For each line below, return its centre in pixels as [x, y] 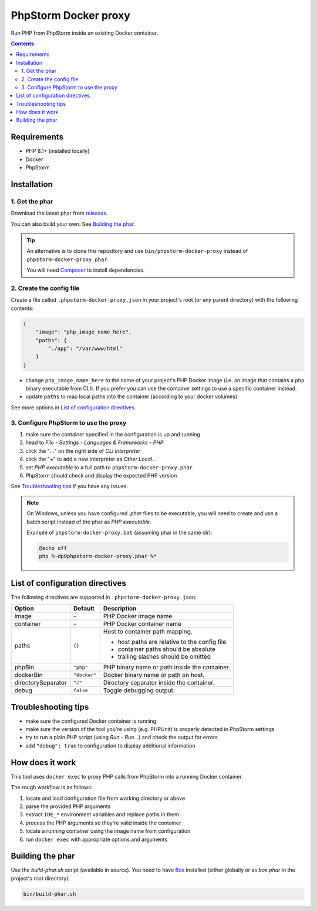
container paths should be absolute [166, 649]
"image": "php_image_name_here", [84, 332]
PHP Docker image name [138, 616]
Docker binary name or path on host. [154, 675]
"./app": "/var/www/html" [85, 348]
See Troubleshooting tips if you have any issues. [70, 486]
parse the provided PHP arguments [68, 806]
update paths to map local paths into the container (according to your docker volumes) [131, 396]
